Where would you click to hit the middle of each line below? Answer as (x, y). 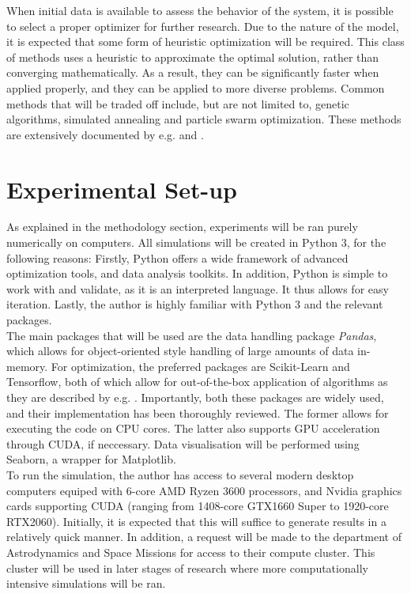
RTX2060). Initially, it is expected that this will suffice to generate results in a (196, 521)
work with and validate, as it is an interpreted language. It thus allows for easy (198, 288)
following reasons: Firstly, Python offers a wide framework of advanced (177, 257)
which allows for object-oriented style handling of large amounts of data (180, 351)
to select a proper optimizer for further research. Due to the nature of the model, (203, 26)
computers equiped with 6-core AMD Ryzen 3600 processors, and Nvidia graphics (204, 490)
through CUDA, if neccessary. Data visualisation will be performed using (183, 443)
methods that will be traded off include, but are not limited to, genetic (178, 103)
